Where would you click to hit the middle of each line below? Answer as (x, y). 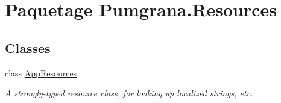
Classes (28, 47)
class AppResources (41, 73)
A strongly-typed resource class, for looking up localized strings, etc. (129, 93)
